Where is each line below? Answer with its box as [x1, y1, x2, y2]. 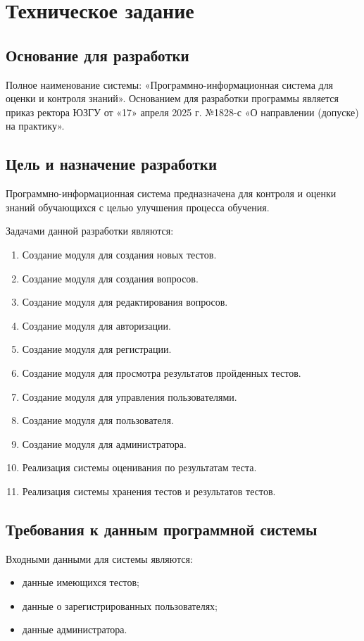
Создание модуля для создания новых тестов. [22, 247, 217, 261]
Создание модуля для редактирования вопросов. [22, 294, 228, 309]
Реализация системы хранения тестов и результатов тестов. [22, 483, 276, 498]
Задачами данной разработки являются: [6, 223, 174, 238]
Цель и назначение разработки [6, 153, 218, 175]
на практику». [6, 118, 65, 133]
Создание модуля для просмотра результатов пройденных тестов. [22, 365, 301, 380]
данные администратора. [22, 622, 127, 637]
